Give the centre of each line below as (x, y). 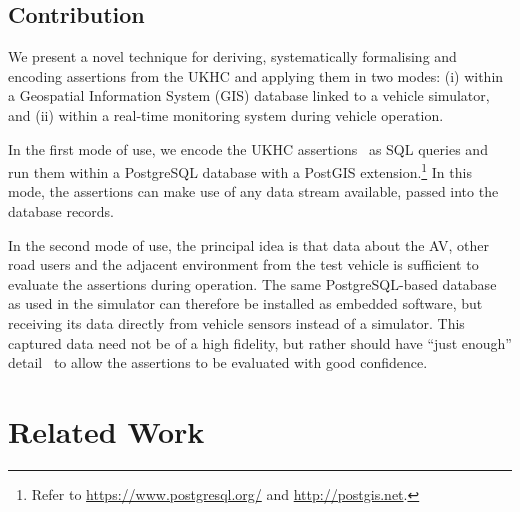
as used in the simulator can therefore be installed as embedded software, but (245, 303)
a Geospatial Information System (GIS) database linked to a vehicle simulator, (249, 95)
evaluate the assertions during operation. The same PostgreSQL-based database (252, 283)
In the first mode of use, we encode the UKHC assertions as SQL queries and (248, 148)
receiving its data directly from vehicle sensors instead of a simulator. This (236, 322)
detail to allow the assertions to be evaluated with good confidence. (218, 362)
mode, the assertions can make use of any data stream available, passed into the (253, 191)
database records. (61, 211)
